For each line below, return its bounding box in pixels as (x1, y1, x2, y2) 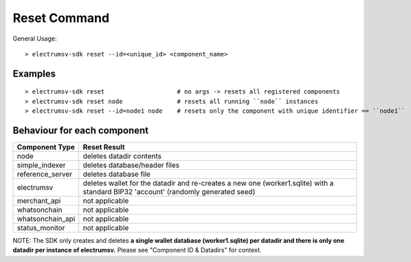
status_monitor (16, 223, 65, 233)
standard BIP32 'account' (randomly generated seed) (82, 187, 256, 197)
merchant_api (16, 196, 61, 206)
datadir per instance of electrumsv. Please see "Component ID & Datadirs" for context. (12, 246, 262, 254)
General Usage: (12, 34, 57, 43)
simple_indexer (16, 160, 66, 170)
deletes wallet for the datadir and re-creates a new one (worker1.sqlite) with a (82, 179, 334, 188)
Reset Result (82, 142, 125, 152)
